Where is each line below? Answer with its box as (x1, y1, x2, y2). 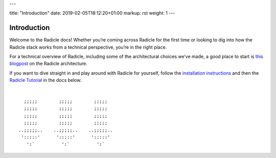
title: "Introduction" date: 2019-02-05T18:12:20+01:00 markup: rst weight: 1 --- (9, 10, 175, 16)
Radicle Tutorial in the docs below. (9, 77, 82, 83)
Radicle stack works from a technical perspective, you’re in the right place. (9, 44, 167, 50)
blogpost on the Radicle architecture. (9, 60, 87, 66)
